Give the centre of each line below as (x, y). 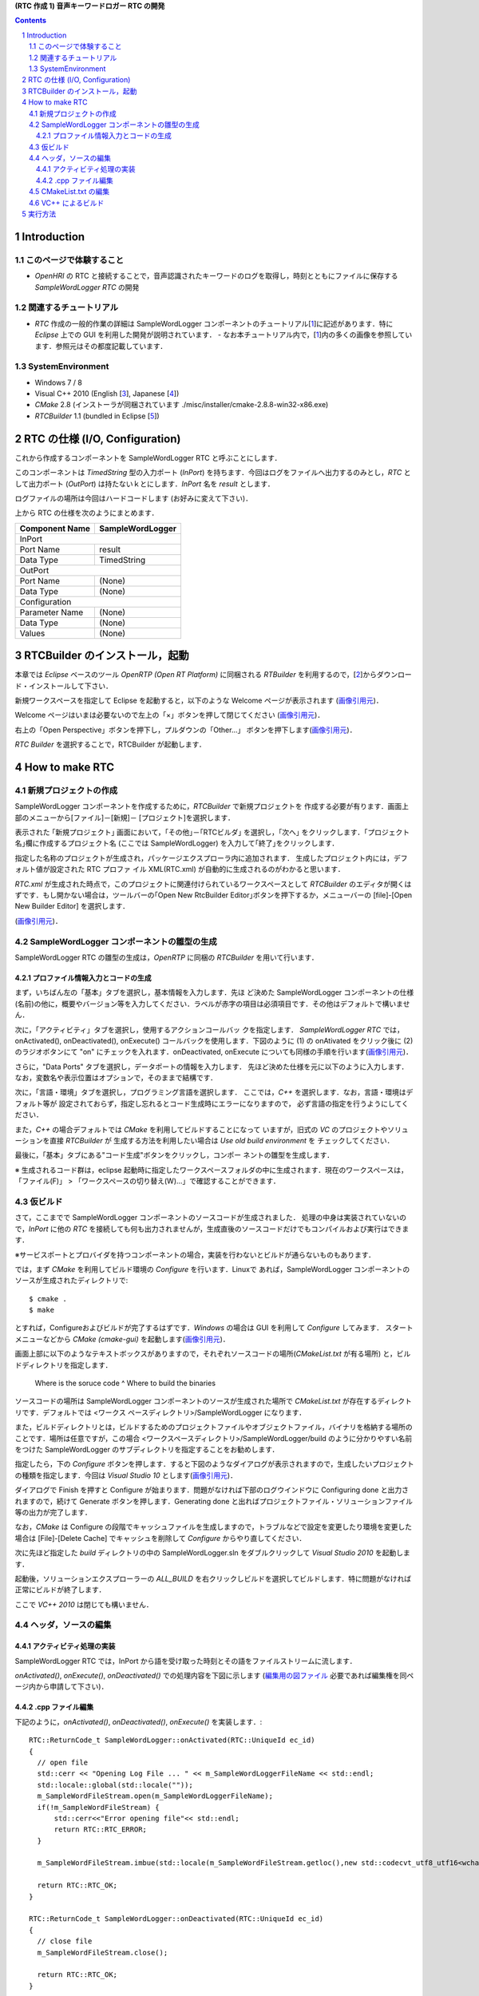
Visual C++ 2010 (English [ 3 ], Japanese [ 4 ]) (107, 394)
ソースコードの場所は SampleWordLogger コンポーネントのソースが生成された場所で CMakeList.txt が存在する (196, 1401)
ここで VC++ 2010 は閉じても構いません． (84, 1604)
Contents (31, 21)
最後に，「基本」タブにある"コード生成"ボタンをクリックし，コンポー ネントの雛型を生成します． (174, 1155)
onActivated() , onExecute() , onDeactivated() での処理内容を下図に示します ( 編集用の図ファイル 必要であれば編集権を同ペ (214, 1676)
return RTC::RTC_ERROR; (101, 1830)
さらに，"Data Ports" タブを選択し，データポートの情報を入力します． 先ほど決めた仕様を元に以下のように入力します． (212, 1067)
